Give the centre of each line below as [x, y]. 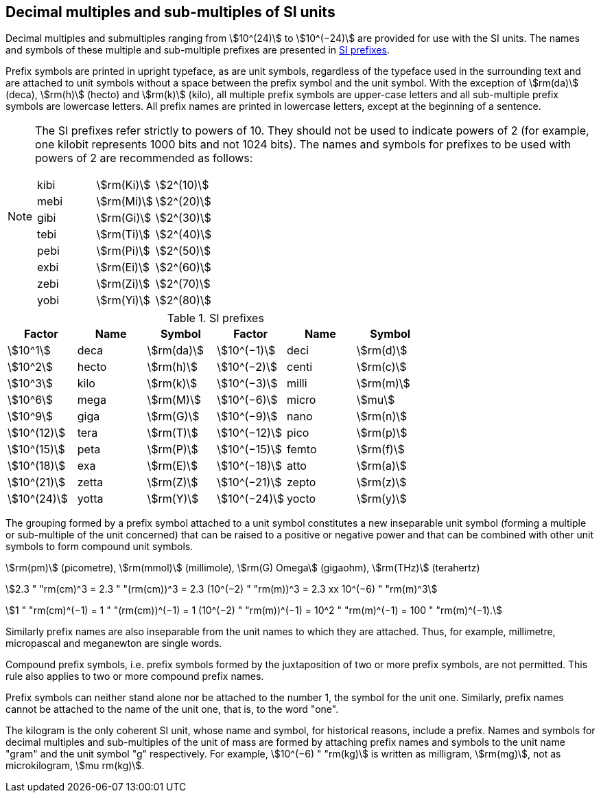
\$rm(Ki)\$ [123, 185]
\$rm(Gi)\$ [124, 218]
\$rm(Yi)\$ [123, 300]
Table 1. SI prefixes [215, 318]
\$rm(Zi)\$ [123, 284]
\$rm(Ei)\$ [123, 267]
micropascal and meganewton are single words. [114, 643]
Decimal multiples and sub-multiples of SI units [170, 12]
